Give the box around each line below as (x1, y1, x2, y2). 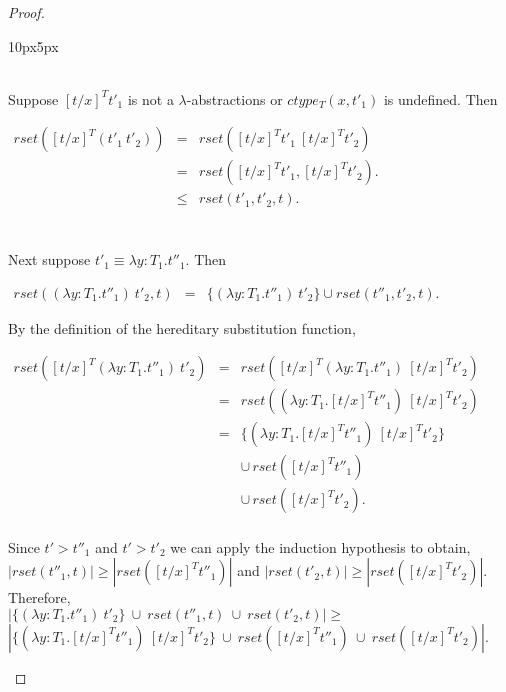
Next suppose (8, 249, 91, 270)
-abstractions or (186, 88, 283, 109)
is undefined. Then (383, 88, 498, 109)
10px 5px (8, 35, 59, 56)
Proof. (8, 2, 45, 22)
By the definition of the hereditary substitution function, (8, 317, 356, 338)
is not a (127, 88, 174, 109)
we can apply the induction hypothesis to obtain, (170, 536, 471, 557)
